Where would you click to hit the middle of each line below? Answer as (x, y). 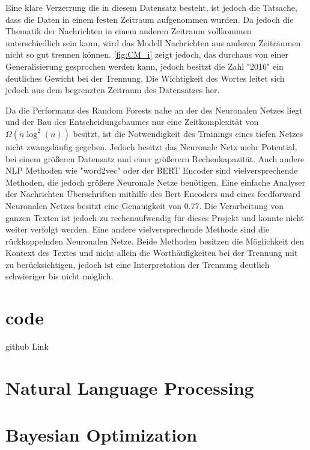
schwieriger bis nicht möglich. (59, 276)
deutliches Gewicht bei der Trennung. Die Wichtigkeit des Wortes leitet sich (145, 78)
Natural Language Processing (130, 387)
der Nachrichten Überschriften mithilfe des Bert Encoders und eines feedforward (153, 194)
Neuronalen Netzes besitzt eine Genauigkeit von (94, 205)
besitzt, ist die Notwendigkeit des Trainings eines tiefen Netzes (188, 133)
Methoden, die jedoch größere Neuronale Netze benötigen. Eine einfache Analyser (155, 182)
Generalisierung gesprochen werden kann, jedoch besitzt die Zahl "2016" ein (144, 66)
